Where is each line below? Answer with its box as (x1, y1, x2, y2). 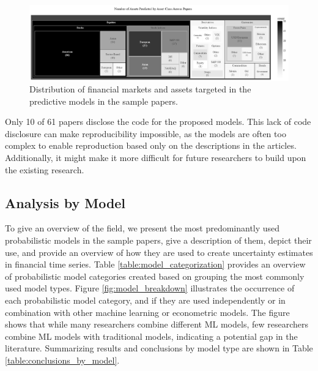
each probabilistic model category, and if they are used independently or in (5, 294, 286, 307)
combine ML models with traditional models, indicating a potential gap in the (5, 329, 298, 342)
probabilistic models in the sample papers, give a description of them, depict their (5, 234, 312, 247)
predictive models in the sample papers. (29, 94, 178, 107)
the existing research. (5, 163, 84, 176)
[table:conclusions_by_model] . (5, 353, 120, 366)
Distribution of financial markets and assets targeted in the (29, 83, 251, 96)
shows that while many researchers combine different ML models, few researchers (5, 318, 308, 331)
